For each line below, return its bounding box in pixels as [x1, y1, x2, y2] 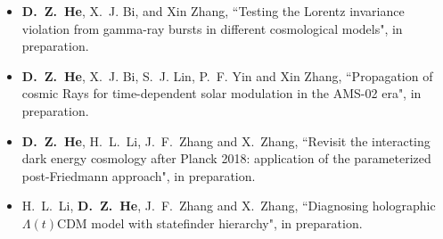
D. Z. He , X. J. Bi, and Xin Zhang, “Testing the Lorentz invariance [21, 2, 405, 20]
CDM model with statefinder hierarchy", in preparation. [57, 213, 363, 232]
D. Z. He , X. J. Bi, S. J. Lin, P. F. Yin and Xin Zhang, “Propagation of [21, 66, 433, 85]
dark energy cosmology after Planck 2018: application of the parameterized [21, 149, 431, 168]
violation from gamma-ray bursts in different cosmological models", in [21, 19, 403, 37]
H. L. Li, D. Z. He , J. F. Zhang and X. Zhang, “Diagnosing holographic [21, 196, 436, 215]
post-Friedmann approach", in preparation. [21, 166, 256, 185]
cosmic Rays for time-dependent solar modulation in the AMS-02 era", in [21, 84, 422, 103]
